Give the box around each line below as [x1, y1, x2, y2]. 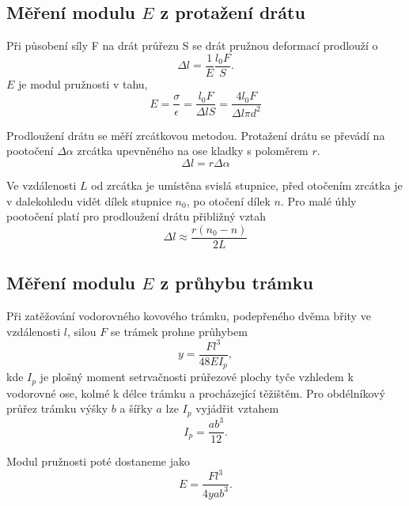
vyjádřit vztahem [195, 400, 279, 417]
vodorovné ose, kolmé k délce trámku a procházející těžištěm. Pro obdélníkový [6, 384, 385, 401]
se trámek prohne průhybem [110, 323, 248, 339]
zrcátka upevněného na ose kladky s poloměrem [77, 142, 309, 159]
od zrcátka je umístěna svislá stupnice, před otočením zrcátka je [91, 177, 403, 194]
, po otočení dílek [186, 192, 271, 209]
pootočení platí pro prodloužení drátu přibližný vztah [6, 208, 267, 225]
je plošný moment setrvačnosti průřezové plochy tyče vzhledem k [40, 368, 354, 385]
